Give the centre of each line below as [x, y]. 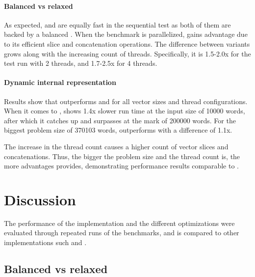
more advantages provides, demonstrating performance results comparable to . [121, 166]
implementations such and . [45, 242]
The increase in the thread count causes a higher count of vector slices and [116, 146]
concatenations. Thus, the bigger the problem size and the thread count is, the [122, 156]
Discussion [40, 199]
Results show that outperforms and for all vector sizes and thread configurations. [126, 101]
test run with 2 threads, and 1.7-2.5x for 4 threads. [81, 63]
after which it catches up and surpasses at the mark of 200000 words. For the [120, 120]
